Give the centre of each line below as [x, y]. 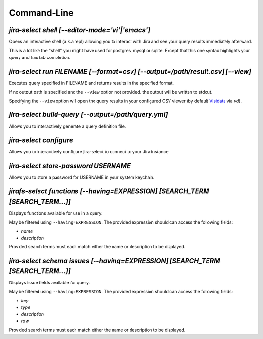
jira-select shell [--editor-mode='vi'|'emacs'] [80, 30]
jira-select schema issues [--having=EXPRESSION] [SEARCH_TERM [114, 261]
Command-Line [41, 13]
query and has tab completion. [40, 57]
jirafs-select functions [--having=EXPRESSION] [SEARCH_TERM [109, 192]
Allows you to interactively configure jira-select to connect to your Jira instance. [89, 152]
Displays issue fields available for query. [49, 282]
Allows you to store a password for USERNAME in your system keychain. [82, 177]
